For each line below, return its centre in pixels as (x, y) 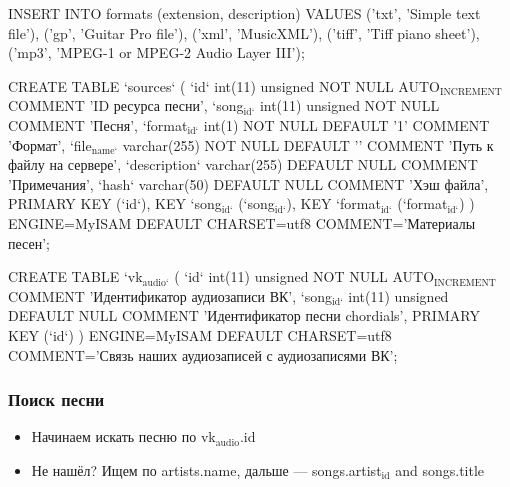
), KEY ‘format (333, 203)
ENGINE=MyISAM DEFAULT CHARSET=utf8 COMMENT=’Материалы (242, 222)
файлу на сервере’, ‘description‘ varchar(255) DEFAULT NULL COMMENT (243, 164)
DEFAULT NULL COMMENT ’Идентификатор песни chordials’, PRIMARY (244, 315)
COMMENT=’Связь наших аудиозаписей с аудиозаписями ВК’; (203, 354)
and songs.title (440, 469)
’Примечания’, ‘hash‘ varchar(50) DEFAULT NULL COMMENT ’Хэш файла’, (248, 183)
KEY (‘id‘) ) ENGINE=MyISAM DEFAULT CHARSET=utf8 (200, 334)
